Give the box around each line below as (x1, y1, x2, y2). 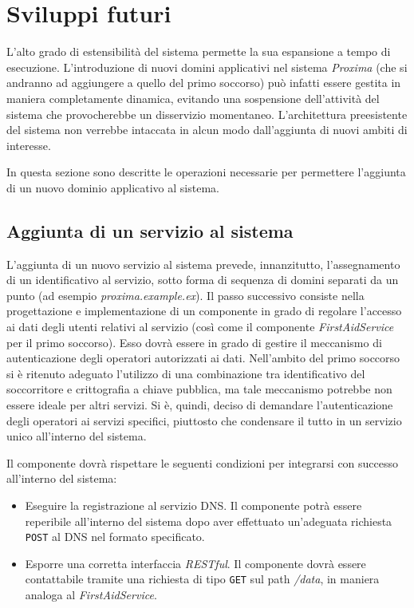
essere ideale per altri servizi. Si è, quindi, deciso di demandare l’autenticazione (6, 397, 393, 413)
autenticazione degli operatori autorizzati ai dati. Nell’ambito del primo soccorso (6, 349, 400, 366)
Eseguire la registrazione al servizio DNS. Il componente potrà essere (25, 496, 362, 513)
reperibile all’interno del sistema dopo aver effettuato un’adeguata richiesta (25, 512, 392, 529)
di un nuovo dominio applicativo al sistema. (6, 179, 219, 195)
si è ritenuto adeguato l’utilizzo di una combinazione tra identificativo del (6, 365, 365, 381)
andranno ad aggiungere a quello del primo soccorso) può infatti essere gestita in (6, 74, 401, 91)
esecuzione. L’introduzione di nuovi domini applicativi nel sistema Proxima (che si (6, 58, 408, 75)
